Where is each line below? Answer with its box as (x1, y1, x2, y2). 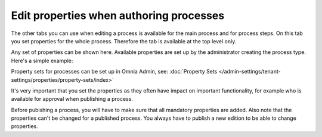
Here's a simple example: (11, 57, 73, 64)
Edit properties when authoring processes (11, 9, 225, 22)
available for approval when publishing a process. (11, 95, 134, 103)
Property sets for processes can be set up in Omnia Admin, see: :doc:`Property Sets (11, 68, 218, 75)
